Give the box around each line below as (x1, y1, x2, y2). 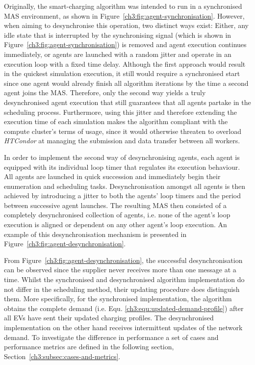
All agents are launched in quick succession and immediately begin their (4, 171, 221, 182)
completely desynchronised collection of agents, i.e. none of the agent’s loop (4, 209, 230, 220)
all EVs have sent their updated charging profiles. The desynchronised (4, 313, 214, 323)
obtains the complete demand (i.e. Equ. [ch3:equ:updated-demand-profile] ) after (4, 303, 244, 313)
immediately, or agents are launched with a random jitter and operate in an (4, 49, 231, 59)
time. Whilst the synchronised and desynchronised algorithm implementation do (4, 274, 245, 285)
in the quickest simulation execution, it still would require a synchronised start (4, 68, 240, 78)
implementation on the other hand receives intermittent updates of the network (4, 322, 243, 332)
